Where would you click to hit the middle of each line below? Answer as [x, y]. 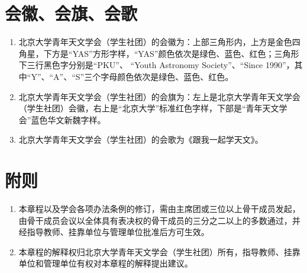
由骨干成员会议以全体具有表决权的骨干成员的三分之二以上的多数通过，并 [159, 220]
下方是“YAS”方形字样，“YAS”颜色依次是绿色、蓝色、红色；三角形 [171, 53]
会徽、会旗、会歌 [71, 13]
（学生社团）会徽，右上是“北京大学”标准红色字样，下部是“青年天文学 [153, 108]
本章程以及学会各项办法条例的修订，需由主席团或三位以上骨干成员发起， [159, 208]
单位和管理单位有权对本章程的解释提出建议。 [106, 263]
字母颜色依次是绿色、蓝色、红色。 [167, 76]
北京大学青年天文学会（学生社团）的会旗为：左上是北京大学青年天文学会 [159, 96]
